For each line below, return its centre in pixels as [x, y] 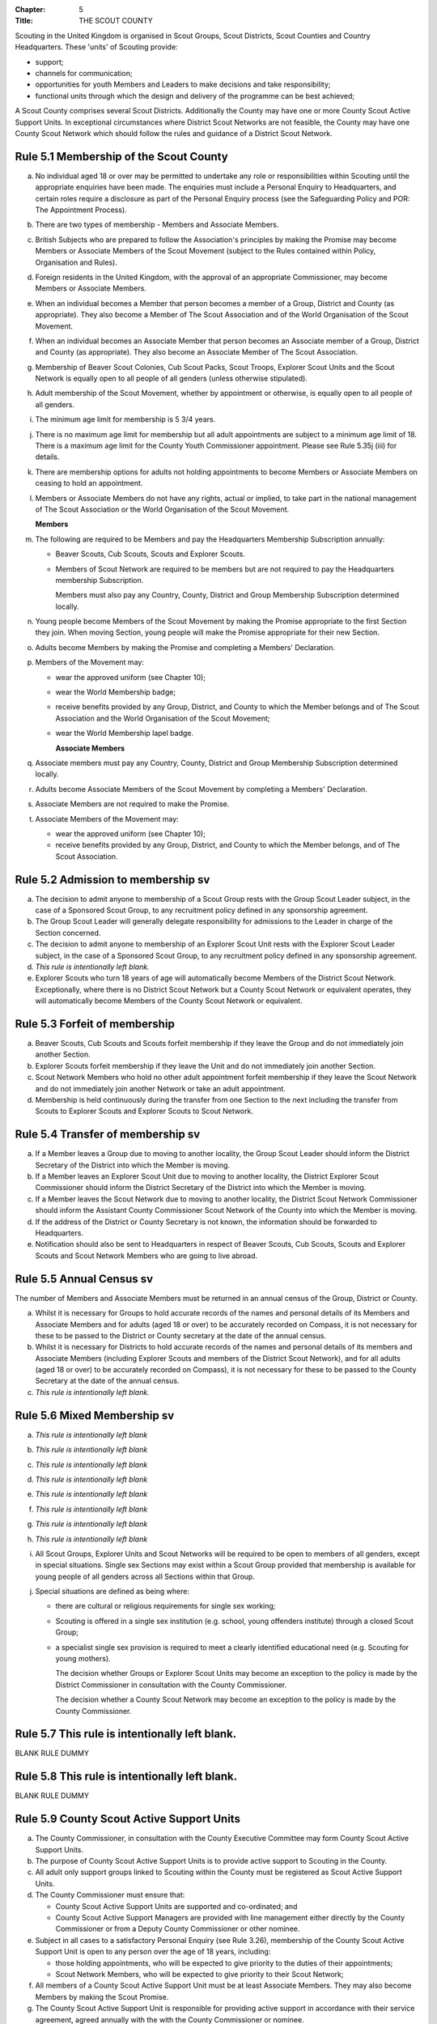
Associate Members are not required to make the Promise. [132, 804]
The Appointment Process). [81, 210]
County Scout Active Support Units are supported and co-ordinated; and [176, 1906]
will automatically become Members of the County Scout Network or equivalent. [169, 1001]
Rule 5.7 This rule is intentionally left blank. [126, 1734]
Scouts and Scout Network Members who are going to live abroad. [146, 1256]
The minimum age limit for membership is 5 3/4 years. [125, 419]
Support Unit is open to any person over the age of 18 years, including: [153, 1952]
